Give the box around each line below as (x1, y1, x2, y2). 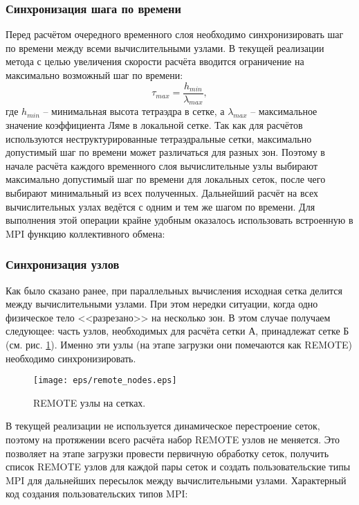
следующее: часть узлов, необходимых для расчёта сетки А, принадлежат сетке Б (6, 324, 349, 338)
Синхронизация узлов (6, 256, 120, 273)
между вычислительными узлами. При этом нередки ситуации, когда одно (6, 296, 318, 311)
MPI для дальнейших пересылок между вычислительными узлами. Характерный (6, 472, 347, 487)
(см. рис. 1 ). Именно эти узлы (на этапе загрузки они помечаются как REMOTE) (6, 337, 352, 351)
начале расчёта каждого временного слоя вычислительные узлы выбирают (6, 158, 318, 172)
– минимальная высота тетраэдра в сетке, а (43, 104, 225, 118)
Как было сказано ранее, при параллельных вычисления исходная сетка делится (6, 283, 342, 297)
